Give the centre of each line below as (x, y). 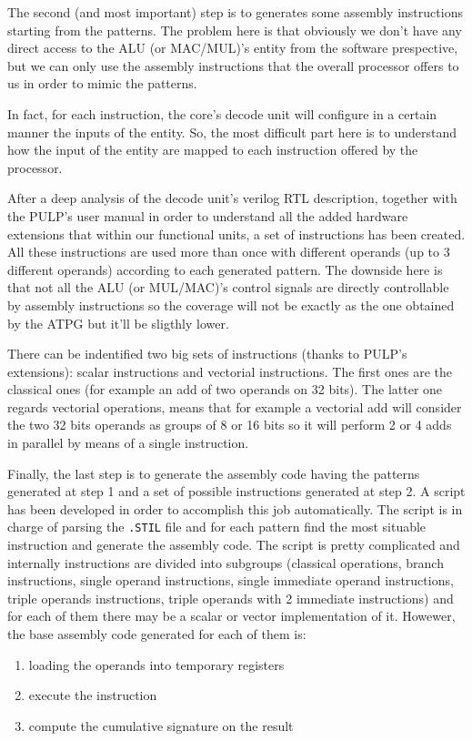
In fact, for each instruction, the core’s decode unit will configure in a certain (222, 113)
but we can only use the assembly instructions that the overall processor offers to (233, 65)
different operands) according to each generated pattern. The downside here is (225, 269)
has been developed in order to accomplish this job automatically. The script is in (235, 508)
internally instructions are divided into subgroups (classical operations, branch (226, 562)
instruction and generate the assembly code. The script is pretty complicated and (234, 545)
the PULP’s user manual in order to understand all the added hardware (208, 215)
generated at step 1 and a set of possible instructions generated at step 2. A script (236, 491)
